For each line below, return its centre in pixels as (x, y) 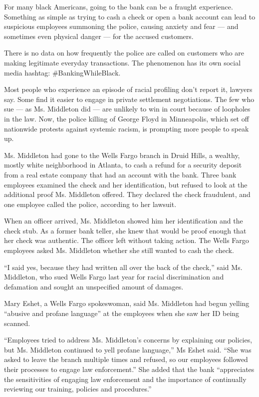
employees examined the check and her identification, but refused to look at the (126, 184)
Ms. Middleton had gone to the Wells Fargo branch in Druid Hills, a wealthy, (122, 155)
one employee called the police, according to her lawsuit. (90, 204)
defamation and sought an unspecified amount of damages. (94, 286)
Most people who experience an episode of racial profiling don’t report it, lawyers (128, 89)
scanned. (17, 323)
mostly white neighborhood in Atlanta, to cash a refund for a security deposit (123, 165)
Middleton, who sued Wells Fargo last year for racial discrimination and (114, 277)
